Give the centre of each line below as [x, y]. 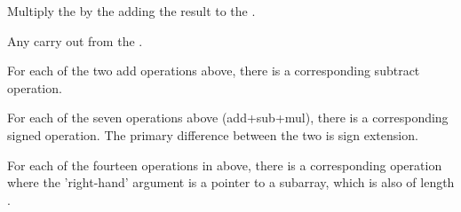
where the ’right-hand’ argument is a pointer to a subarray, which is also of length [231, 182]
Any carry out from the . [75, 40]
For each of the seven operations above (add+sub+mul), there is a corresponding [228, 118]
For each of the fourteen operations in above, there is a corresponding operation [225, 165]
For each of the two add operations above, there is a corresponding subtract [214, 71]
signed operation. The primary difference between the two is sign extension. [213, 134]
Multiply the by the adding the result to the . [131, 11]
